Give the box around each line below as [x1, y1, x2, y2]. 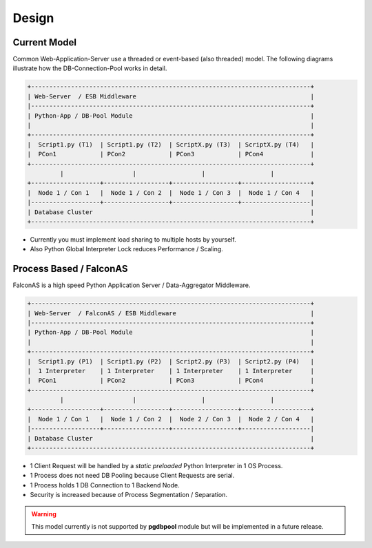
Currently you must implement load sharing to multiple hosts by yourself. [30, 235, 237, 244]
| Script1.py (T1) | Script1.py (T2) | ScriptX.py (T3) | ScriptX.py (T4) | [27, 140, 315, 148]
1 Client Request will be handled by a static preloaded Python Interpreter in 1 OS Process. [30, 462, 283, 470]
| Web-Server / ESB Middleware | [27, 92, 315, 100]
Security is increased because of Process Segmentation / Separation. [30, 491, 227, 499]
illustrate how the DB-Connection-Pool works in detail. [12, 64, 167, 72]
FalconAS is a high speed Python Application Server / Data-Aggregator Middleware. [12, 281, 251, 289]
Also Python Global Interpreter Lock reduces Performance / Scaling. [30, 245, 223, 253]
